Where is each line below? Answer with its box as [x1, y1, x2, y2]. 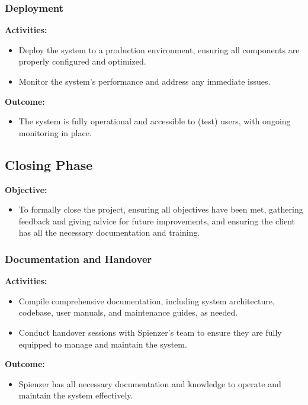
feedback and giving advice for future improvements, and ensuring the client [18, 214, 296, 227]
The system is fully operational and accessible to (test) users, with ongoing [18, 115, 291, 127]
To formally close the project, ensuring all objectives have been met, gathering [18, 203, 303, 216]
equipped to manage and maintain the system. [18, 337, 187, 350]
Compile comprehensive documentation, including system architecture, [18, 294, 275, 307]
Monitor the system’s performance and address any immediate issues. [18, 75, 271, 87]
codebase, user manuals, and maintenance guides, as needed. [18, 306, 238, 319]
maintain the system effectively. [18, 389, 133, 401]
